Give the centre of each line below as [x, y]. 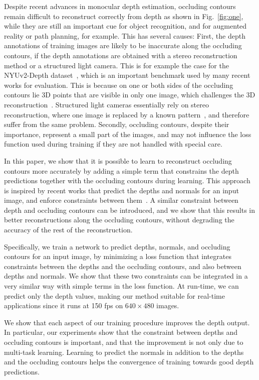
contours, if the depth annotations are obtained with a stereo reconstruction [121, 55]
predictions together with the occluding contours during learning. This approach [127, 180]
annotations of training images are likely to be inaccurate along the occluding [123, 45]
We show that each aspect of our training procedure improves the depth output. [127, 322]
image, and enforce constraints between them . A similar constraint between [121, 200]
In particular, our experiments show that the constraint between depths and [121, 332]
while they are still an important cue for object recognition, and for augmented [125, 26]
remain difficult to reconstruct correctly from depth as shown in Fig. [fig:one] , [124, 16]
